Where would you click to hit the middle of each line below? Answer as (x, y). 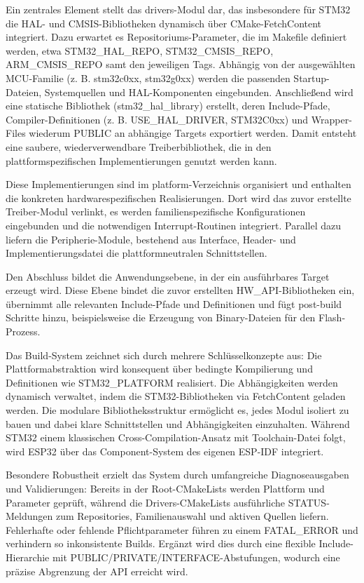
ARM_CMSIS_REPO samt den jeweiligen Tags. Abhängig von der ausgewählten (181, 64)
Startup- (311, 78)
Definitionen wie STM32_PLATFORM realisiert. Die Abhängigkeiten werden (172, 382)
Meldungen (29, 516)
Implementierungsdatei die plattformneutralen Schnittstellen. (136, 253)
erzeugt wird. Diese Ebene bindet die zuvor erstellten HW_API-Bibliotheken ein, (180, 290)
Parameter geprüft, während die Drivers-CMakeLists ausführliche (146, 502)
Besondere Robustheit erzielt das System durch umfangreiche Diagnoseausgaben (177, 475)
